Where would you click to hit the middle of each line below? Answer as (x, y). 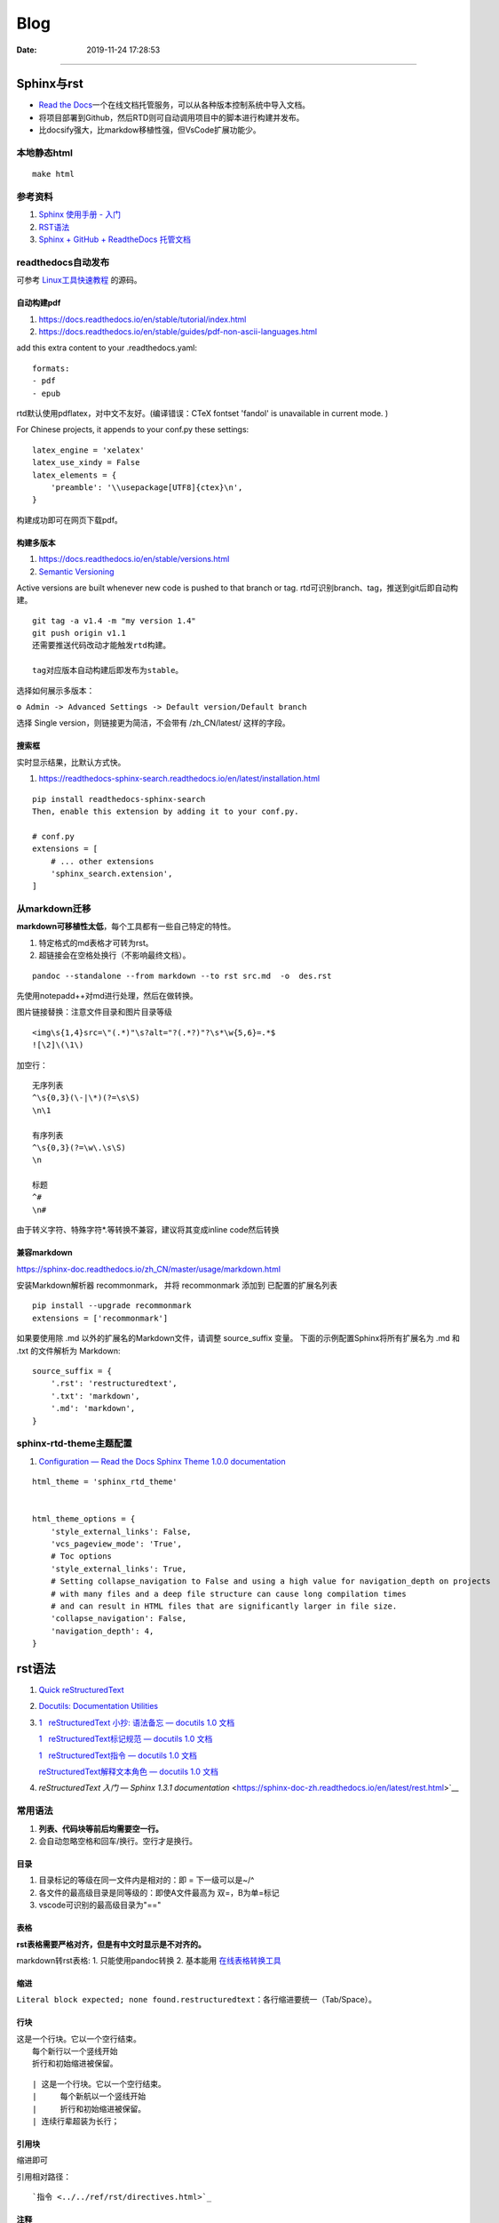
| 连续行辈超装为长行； (76, 2122)
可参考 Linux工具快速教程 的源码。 (79, 280)
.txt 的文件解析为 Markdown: (68, 1351)
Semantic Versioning (76, 571)
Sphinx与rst (50, 84)
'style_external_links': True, (119, 1569)
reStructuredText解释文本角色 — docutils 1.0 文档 (129, 1772)
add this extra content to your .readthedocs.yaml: (107, 348)
